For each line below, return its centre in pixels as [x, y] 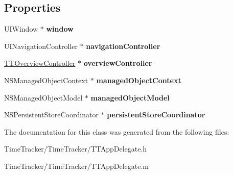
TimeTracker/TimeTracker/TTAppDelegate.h [76, 149]
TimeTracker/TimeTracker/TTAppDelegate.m [77, 166]
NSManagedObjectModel [43, 97]
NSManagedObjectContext [46, 80]
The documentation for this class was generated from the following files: [117, 131]
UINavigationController [41, 46]
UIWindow [21, 29]
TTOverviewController [40, 63]
